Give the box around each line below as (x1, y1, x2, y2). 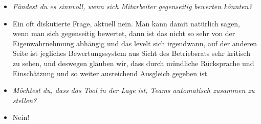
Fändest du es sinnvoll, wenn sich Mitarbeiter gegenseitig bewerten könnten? (12, 1, 252, 11)
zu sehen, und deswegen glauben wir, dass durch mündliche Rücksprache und (12, 57, 254, 68)
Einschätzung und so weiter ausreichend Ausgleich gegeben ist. (12, 68, 209, 78)
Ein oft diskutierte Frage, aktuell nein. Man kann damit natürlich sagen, (12, 18, 240, 28)
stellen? (12, 95, 37, 105)
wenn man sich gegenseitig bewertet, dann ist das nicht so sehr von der (12, 28, 235, 39)
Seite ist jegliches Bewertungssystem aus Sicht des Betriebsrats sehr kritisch (12, 48, 250, 58)
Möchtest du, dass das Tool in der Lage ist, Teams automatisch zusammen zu (12, 85, 255, 96)
